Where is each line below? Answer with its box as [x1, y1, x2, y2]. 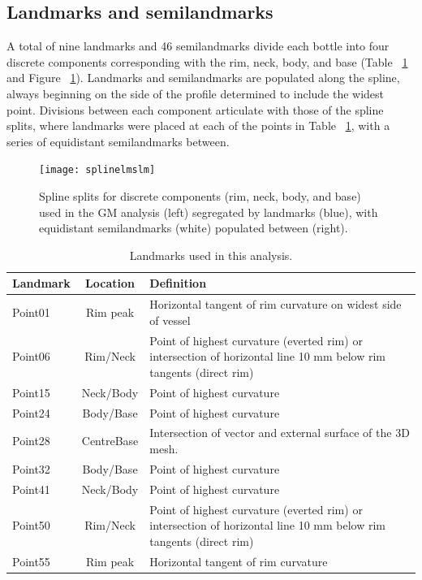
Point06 [12, 348, 50, 365]
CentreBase [81, 432, 139, 449]
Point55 [12, 552, 50, 569]
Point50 [12, 517, 50, 534]
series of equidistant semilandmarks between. [6, 132, 230, 149]
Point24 [12, 404, 50, 421]
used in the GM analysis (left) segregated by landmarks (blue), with [39, 203, 378, 220]
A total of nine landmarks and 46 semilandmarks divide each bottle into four [6, 37, 390, 54]
